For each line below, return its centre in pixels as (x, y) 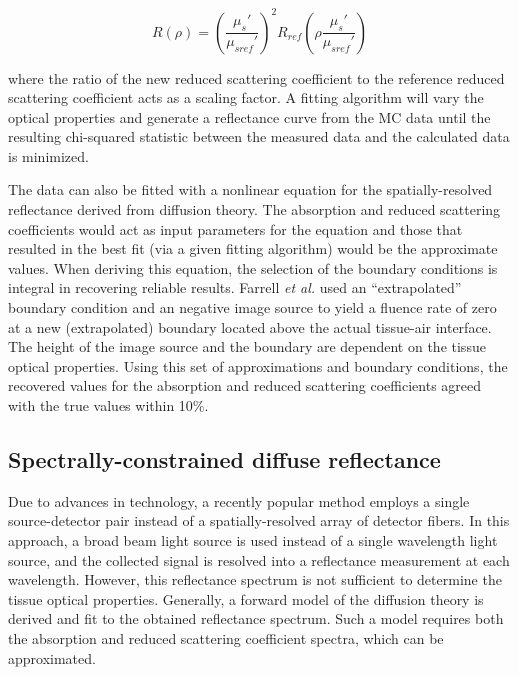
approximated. (52, 657)
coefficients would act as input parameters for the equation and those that (235, 228)
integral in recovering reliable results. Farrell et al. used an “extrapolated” (235, 287)
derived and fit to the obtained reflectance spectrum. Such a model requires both (256, 618)
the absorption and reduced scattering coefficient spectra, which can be (226, 637)
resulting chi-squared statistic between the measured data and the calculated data (259, 136)
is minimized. (48, 155)
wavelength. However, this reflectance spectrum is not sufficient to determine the (255, 579)
